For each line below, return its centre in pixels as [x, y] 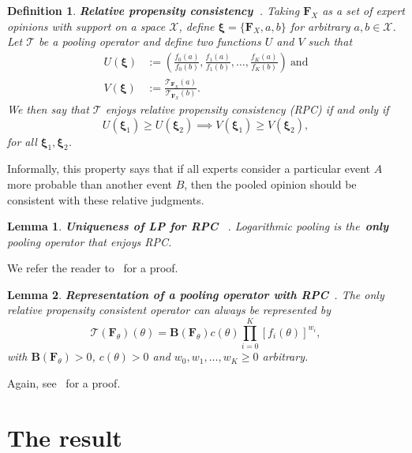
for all [22, 141]
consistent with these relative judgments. [106, 199]
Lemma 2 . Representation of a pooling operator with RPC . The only [196, 294]
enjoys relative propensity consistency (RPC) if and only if [247, 109]
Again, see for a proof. [64, 382]
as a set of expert [363, 10]
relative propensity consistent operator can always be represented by [169, 310]
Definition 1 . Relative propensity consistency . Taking [154, 10]
